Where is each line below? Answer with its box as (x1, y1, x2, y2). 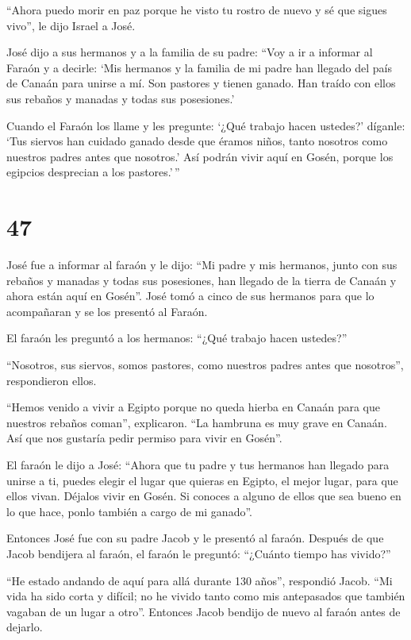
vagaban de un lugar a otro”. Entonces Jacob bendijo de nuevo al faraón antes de (6, 603, 401, 619)
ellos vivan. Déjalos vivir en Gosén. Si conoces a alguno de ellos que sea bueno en (6, 488, 401, 504)
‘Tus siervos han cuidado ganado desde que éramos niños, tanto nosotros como (6, 133, 388, 149)
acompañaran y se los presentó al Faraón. (6, 303, 208, 319)
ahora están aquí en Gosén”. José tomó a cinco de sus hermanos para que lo (6, 287, 375, 304)
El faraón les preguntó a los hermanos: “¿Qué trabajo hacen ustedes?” (6, 330, 348, 346)
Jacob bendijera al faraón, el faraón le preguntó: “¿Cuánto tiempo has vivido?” (6, 545, 391, 561)
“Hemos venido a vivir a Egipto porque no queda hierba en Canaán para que (6, 399, 381, 415)
